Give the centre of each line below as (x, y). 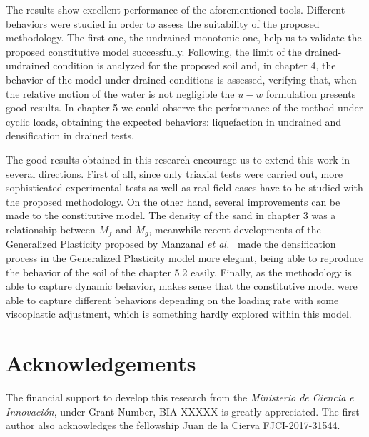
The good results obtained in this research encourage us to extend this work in (178, 159)
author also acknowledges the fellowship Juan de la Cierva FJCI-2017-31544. (173, 425)
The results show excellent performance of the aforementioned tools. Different (176, 9)
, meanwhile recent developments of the (235, 229)
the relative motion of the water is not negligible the (120, 93)
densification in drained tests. (70, 135)
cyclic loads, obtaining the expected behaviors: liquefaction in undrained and (174, 121)
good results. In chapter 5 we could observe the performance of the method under (184, 107)
